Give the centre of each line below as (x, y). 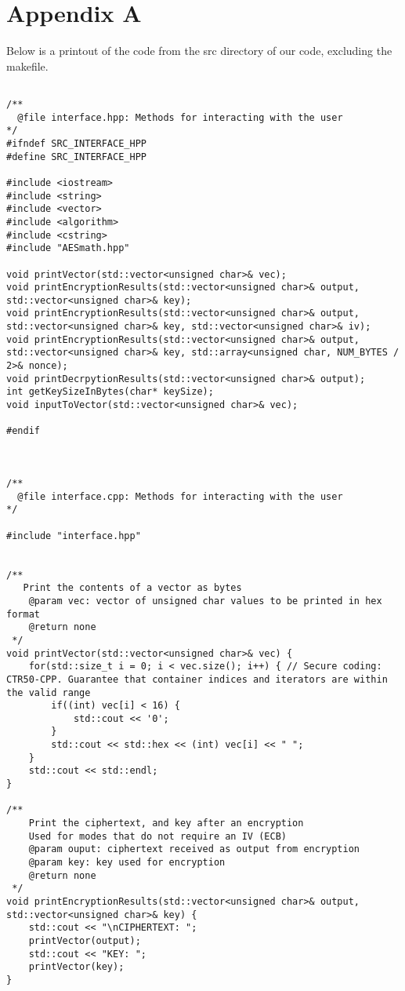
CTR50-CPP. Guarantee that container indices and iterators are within (197, 679)
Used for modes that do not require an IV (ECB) (157, 836)
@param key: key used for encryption (127, 863)
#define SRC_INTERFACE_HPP (76, 157)
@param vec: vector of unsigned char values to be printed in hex (205, 601)
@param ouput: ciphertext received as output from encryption (194, 849)
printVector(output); (85, 940)
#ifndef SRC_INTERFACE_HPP (76, 143)
